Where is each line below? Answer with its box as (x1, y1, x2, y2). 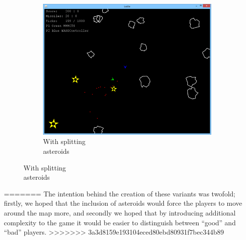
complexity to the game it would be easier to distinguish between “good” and (4, 217, 236, 227)
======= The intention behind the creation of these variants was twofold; (4, 188, 236, 198)
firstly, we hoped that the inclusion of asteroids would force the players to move (4, 198, 243, 208)
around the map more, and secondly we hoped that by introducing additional (4, 208, 236, 217)
